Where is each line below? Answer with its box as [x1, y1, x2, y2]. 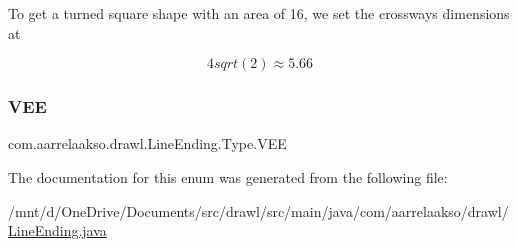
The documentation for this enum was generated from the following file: [8, 167, 448, 187]
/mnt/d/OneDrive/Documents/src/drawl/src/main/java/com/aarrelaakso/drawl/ [8, 200, 509, 221]
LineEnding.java [8, 220, 107, 241]
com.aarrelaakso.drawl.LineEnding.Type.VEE [8, 133, 287, 154]
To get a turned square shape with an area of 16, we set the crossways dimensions [8, 3, 510, 23]
